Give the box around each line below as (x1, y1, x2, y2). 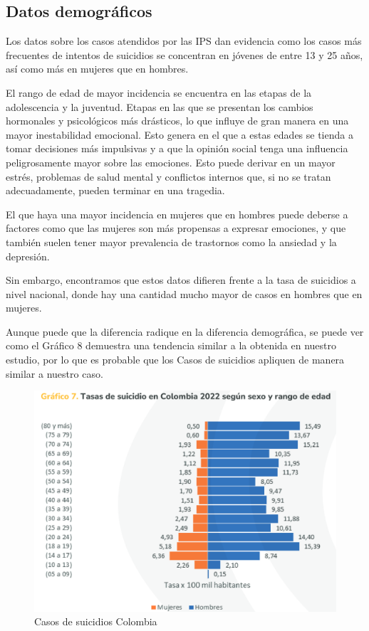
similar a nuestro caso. (6, 366, 103, 381)
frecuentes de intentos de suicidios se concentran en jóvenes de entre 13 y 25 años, (6, 47, 363, 62)
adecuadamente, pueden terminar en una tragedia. (6, 183, 225, 198)
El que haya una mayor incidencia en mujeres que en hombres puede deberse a (6, 206, 348, 221)
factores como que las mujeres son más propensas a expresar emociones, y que (6, 221, 346, 235)
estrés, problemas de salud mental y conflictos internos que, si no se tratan (6, 169, 331, 184)
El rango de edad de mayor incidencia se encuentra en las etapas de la (6, 85, 312, 100)
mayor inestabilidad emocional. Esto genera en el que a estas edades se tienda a (6, 127, 353, 142)
